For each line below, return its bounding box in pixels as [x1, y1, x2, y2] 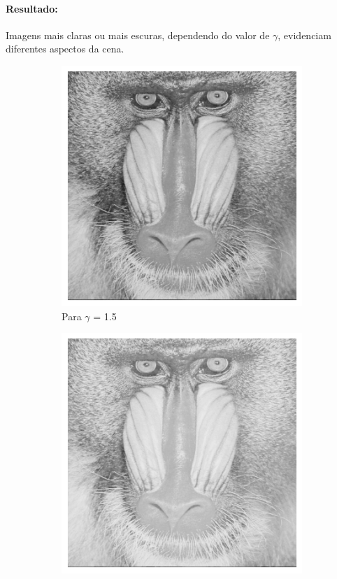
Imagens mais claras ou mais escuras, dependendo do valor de [6, 27, 270, 42]
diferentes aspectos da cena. [6, 41, 124, 56]
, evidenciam [278, 27, 331, 42]
